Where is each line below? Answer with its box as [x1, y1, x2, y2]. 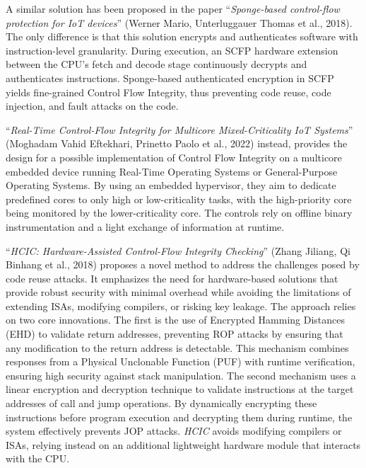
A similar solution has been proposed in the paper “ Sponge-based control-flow [6, 1, 340, 16]
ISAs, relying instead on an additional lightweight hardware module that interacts [6, 437, 361, 452]
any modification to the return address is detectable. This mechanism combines [6, 340, 349, 355]
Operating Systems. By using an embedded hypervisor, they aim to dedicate [6, 178, 336, 193]
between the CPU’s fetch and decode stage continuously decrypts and [6, 57, 307, 72]
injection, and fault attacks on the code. [6, 98, 179, 113]
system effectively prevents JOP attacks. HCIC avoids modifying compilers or [6, 423, 342, 438]
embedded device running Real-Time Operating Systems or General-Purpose [6, 164, 338, 178]
